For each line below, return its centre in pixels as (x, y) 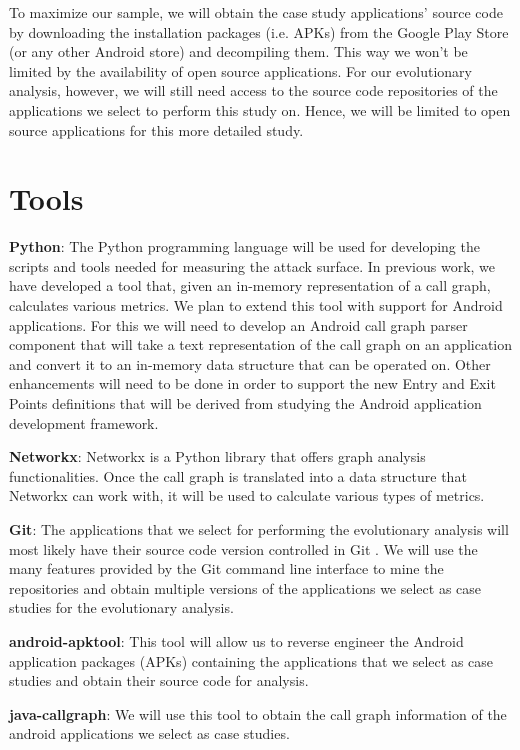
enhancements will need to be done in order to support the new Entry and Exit (252, 383)
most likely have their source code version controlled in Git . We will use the (243, 548)
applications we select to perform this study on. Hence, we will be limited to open (260, 109)
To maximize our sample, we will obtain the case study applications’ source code (256, 12)
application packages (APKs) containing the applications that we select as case (251, 660)
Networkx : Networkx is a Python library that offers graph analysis (217, 456)
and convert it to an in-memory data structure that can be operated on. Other (250, 363)
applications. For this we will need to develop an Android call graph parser (238, 324)
